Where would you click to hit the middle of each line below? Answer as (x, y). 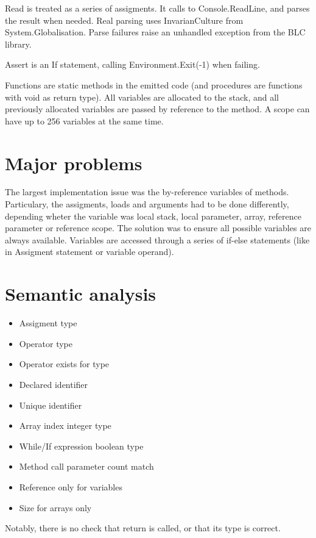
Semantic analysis (81, 294)
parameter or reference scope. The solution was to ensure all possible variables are (158, 228)
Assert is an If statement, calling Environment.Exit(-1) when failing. (132, 64)
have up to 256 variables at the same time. (84, 120)
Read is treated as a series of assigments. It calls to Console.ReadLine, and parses (157, 8)
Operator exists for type (64, 364)
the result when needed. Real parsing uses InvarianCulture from (124, 20)
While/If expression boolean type (81, 446)
